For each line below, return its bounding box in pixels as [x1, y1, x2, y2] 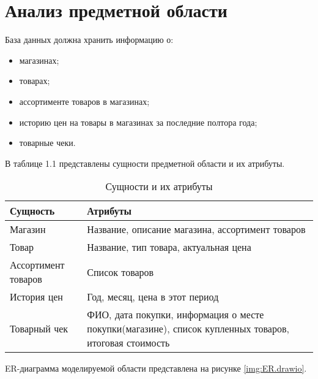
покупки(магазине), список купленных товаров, [87, 321, 289, 336]
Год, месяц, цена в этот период [87, 289, 219, 304]
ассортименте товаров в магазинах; [19, 94, 150, 107]
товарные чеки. [19, 136, 76, 149]
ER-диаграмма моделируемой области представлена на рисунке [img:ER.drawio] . [5, 362, 307, 375]
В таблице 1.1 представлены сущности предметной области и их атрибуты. [5, 156, 285, 169]
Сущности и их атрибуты [105, 179, 213, 194]
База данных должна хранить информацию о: [5, 33, 174, 46]
